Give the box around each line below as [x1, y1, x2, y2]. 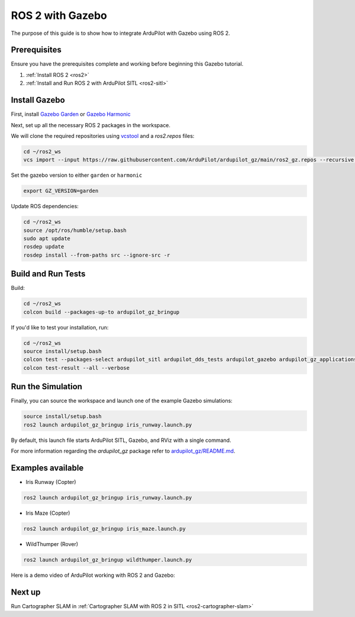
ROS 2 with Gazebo [11, 9, 108, 22]
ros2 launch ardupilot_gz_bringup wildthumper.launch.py [23, 556, 192, 563]
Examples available [11, 463, 84, 473]
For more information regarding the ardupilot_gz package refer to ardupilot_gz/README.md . [11, 447, 235, 455]
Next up [11, 587, 41, 597]
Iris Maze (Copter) [25, 509, 70, 516]
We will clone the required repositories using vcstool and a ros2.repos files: [11, 132, 195, 139]
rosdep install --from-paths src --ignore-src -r [23, 251, 170, 259]
